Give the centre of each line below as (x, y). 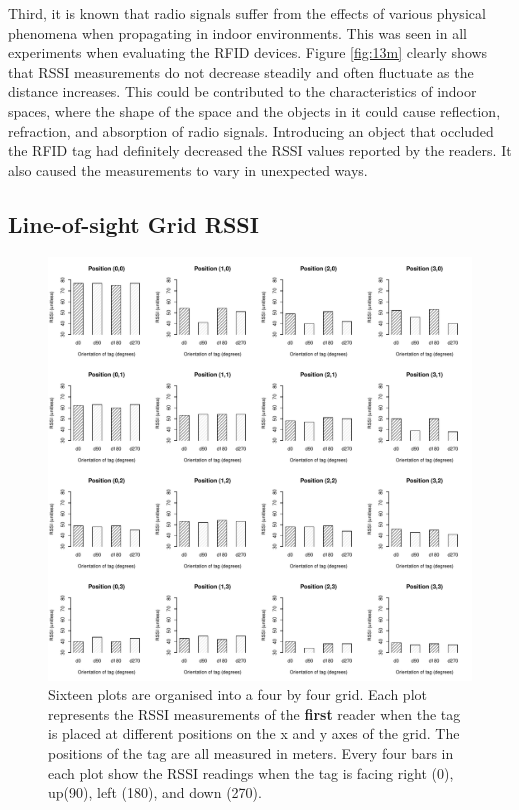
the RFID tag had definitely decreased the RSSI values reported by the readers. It (260, 150)
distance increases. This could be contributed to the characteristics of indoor (242, 91)
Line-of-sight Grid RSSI (133, 223)
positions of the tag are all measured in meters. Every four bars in (251, 752)
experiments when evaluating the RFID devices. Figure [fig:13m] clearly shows (248, 52)
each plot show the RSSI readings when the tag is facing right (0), (251, 772)
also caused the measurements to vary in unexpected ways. (188, 169)
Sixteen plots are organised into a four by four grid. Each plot (237, 694)
